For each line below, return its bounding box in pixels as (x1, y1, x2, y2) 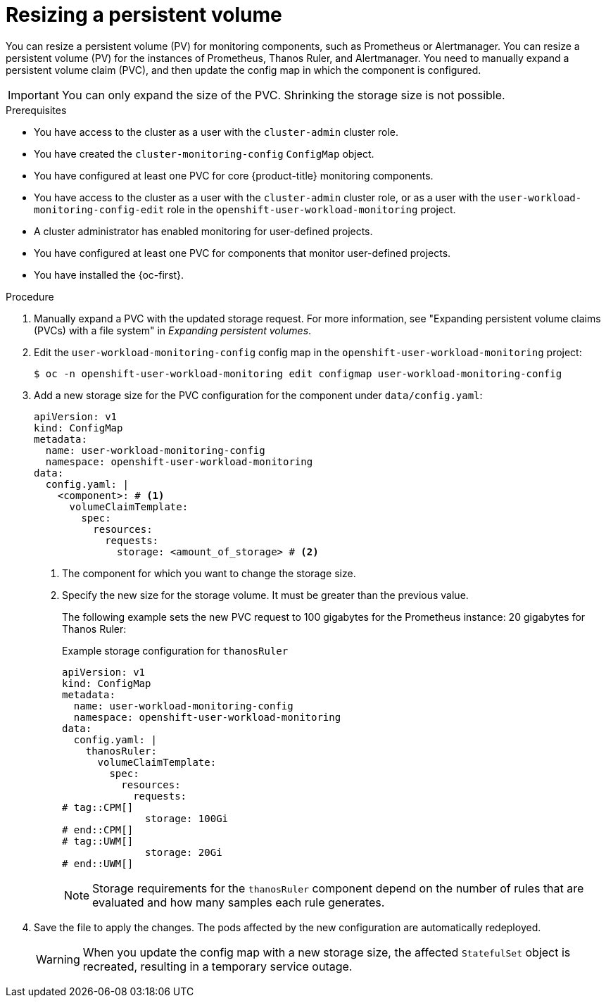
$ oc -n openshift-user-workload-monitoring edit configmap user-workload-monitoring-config (34, 367, 562, 379)
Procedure (6, 290, 54, 303)
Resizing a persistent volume (6, 3, 282, 27)
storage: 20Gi (145, 846, 222, 858)
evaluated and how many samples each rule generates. (92, 895, 385, 909)
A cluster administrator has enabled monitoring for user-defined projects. (34, 225, 373, 237)
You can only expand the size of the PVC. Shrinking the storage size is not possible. (61, 87, 505, 102)
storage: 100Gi (145, 812, 229, 824)
